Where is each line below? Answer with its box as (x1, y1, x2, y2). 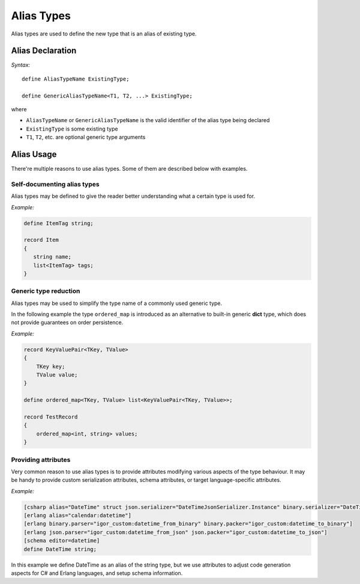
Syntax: (11, 61, 30, 69)
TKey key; (36, 363, 65, 370)
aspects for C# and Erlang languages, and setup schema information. (11, 569, 183, 577)
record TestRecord (23, 413, 78, 420)
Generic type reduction (11, 287, 80, 295)
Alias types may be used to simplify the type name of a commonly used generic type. (11, 300, 223, 307)
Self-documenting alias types (11, 180, 100, 188)
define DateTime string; (23, 546, 97, 553)
